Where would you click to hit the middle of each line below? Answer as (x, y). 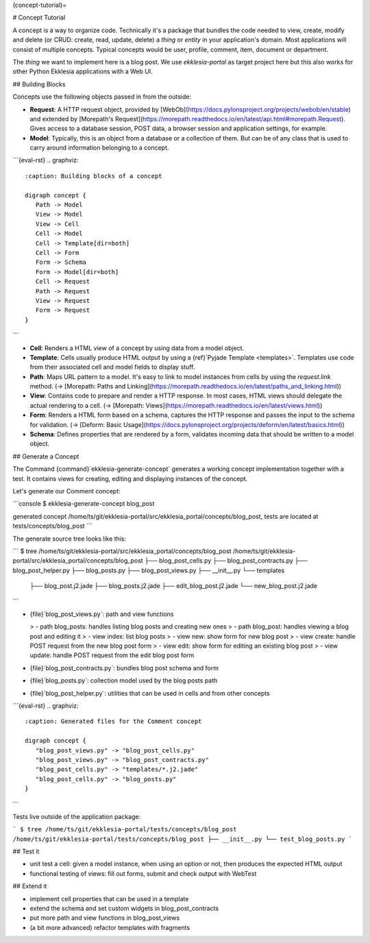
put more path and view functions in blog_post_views (105, 918)
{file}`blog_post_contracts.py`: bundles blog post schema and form (124, 668)
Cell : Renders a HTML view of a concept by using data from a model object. (137, 348)
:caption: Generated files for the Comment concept (113, 722)
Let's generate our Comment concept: (67, 491)
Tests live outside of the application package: (77, 816)
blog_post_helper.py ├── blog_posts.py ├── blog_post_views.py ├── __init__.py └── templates (149, 570)
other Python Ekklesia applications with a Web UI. (83, 71)
